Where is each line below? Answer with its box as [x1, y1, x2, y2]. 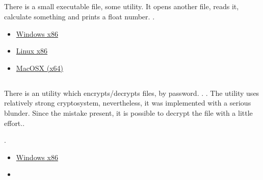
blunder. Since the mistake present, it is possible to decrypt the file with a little [4, 107, 253, 118]
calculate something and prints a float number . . [4, 11, 155, 21]
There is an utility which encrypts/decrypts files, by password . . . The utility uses [4, 87, 259, 98]
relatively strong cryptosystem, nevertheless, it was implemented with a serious [4, 97, 251, 108]
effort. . [4, 117, 25, 128]
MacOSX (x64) [16, 62, 63, 73]
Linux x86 [16, 45, 48, 56]
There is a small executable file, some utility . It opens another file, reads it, [4, 1, 239, 12]
